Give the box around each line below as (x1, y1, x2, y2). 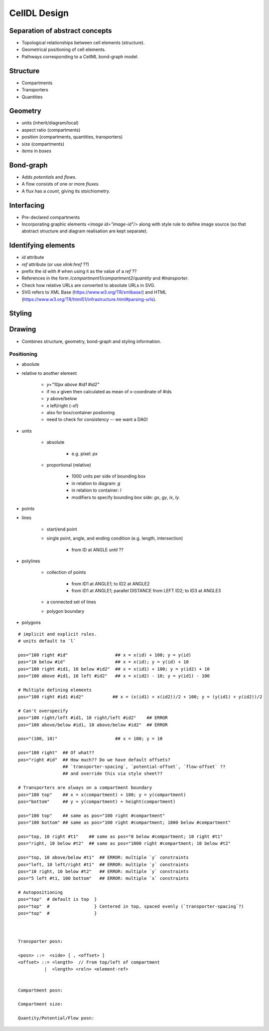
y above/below (46, 396, 77, 402)
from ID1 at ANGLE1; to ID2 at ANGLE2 (71, 580, 150, 586)
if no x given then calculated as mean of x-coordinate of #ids (46, 388, 172, 394)
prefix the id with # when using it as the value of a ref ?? (21, 268, 137, 274)
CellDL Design (9, 7, 69, 18)
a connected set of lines (46, 599, 97, 605)
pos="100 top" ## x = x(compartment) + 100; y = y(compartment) (18, 791, 186, 797)
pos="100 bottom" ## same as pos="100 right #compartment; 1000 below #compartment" (18, 820, 231, 825)
